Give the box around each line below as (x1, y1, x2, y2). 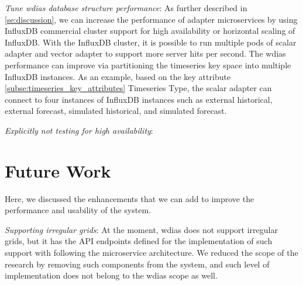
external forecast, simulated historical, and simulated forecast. (5, 105, 227, 117)
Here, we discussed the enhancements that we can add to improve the (5, 192, 254, 204)
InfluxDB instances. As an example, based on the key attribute (5, 70, 231, 82)
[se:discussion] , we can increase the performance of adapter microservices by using (5, 13, 298, 25)
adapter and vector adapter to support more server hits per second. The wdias (5, 47, 286, 60)
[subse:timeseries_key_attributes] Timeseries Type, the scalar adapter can (5, 82, 272, 94)
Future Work (5, 158, 111, 182)
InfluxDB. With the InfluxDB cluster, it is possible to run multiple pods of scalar (5, 36, 297, 48)
